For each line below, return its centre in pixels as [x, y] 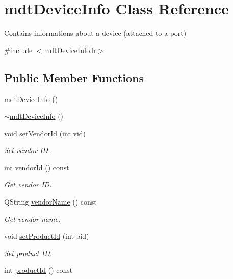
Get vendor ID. [28, 184]
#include [18, 50]
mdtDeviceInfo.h [70, 50]
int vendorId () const [37, 167]
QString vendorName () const [50, 202]
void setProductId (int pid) [47, 236]
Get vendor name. [32, 219]
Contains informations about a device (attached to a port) [95, 33]
